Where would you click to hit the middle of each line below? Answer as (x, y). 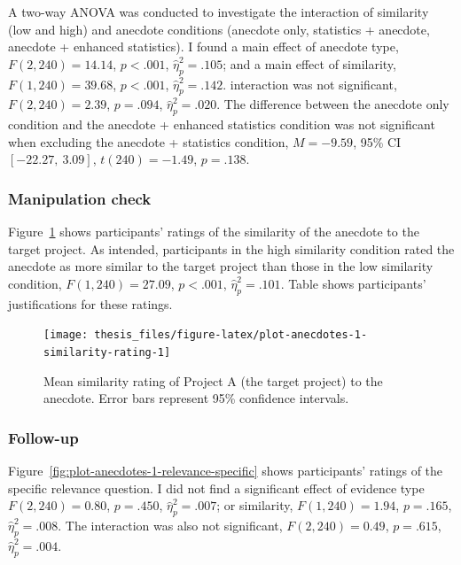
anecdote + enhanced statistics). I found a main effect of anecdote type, (203, 46)
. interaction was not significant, (310, 84)
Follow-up (43, 437)
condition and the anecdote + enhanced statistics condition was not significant (222, 124)
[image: (66, 335)
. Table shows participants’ (353, 283)
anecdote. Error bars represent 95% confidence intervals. (196, 398)
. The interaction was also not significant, (170, 526)
